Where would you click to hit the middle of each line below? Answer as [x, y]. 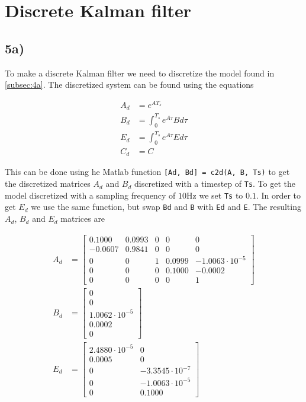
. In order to [278, 195]
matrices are [83, 218]
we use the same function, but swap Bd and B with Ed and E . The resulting [166, 207]
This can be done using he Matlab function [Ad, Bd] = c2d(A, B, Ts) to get [147, 172]
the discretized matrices [48, 184]
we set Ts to [221, 195]
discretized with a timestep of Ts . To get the [215, 184]
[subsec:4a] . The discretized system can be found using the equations [129, 84]
